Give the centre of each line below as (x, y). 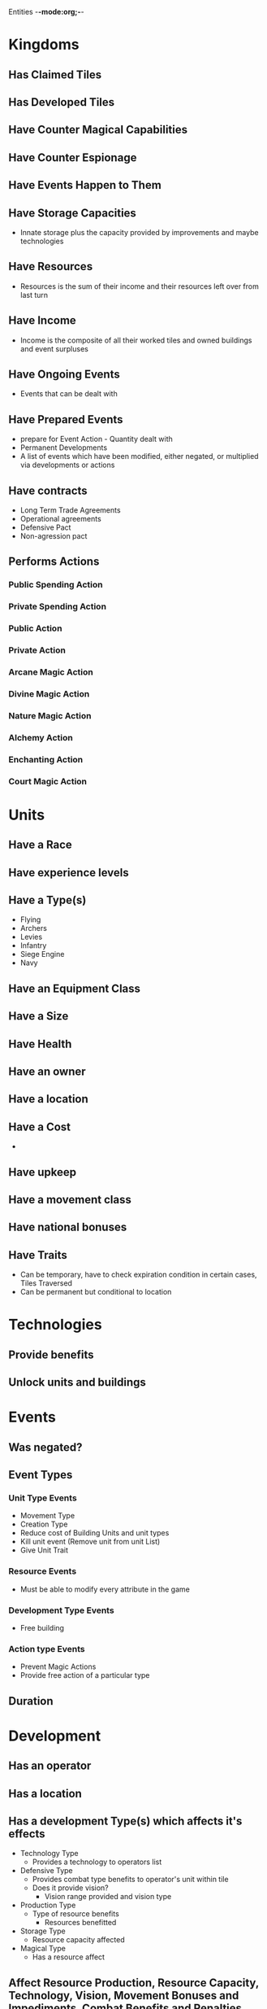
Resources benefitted (80, 1923)
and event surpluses (54, 348)
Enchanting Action (46, 759)
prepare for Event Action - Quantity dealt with (96, 439)
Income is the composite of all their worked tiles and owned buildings (136, 340)
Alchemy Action (41, 737)
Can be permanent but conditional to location (96, 1292)
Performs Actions (54, 562)
